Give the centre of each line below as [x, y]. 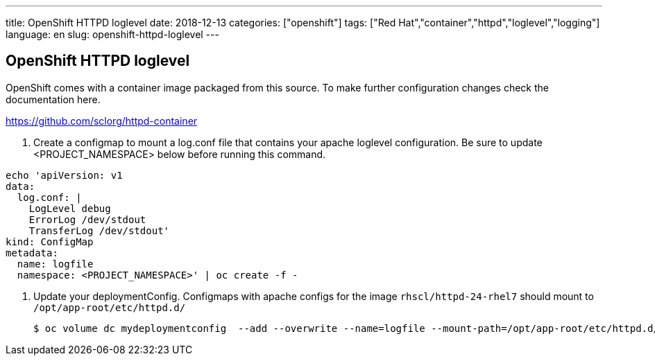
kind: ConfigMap [50, 241]
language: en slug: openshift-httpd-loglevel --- [112, 34]
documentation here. [53, 99]
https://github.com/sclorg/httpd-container [102, 121]
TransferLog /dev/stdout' [99, 230]
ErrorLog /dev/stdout [87, 219]
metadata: [32, 253]
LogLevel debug [70, 208]
